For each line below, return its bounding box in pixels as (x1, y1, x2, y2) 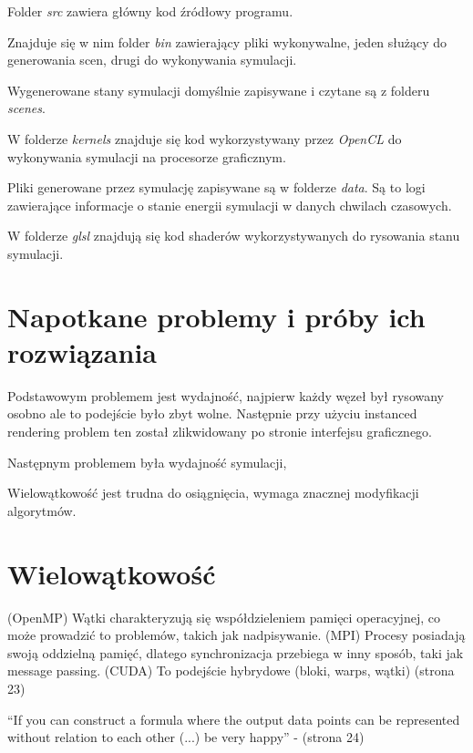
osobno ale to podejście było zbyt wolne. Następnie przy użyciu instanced (7, 404, 417, 423)
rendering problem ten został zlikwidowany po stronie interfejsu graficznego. (7, 422, 433, 441)
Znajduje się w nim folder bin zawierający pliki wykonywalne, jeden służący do (7, 32, 447, 51)
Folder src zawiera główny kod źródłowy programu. (7, 2, 293, 20)
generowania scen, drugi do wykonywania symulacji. (7, 50, 297, 69)
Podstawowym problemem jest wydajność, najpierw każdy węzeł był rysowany (7, 386, 444, 405)
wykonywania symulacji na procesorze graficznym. (7, 147, 286, 166)
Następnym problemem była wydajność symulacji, (7, 452, 287, 471)
